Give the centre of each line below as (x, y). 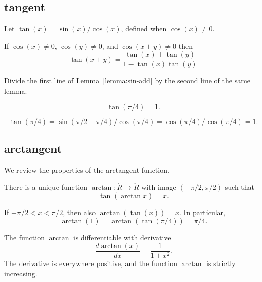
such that (240, 187)
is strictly (221, 263)
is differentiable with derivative (122, 237)
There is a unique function (46, 187)
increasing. (21, 273)
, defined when (144, 29)
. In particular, (202, 212)
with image (159, 187)
